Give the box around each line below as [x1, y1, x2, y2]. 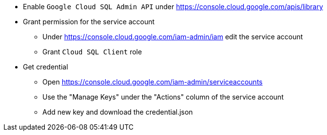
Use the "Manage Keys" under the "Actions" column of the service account [42, 93, 284, 101]
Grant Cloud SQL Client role [42, 48, 142, 56]
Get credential [23, 63, 68, 71]
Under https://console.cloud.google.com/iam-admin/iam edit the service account [42, 33, 303, 41]
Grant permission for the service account [23, 17, 155, 26]
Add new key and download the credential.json [42, 108, 193, 116]
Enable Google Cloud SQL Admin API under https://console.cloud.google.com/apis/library [23, 2, 323, 11]
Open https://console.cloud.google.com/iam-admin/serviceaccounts [42, 78, 263, 86]
